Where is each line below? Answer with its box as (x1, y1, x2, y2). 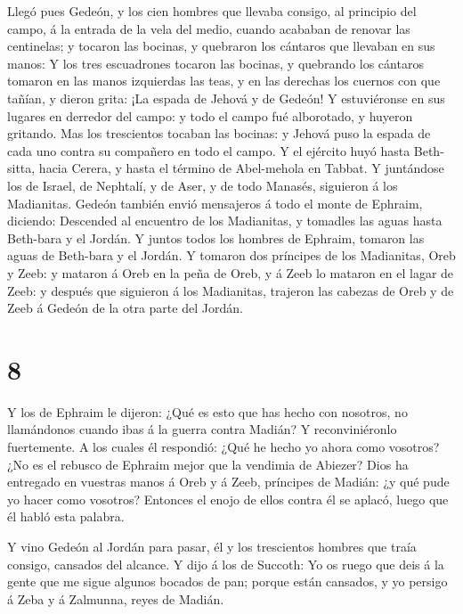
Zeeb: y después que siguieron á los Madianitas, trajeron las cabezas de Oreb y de (7, 281, 454, 299)
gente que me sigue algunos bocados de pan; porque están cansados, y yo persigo (7, 572, 448, 591)
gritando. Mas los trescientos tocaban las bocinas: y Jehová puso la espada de (7, 124, 431, 143)
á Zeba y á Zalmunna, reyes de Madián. (7, 589, 224, 608)
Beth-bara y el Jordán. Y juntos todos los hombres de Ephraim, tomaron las (7, 228, 425, 247)
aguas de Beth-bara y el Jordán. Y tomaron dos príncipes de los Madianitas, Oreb (7, 246, 456, 265)
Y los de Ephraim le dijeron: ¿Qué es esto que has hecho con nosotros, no (7, 402, 408, 421)
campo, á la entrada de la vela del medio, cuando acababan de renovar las (7, 19, 410, 37)
